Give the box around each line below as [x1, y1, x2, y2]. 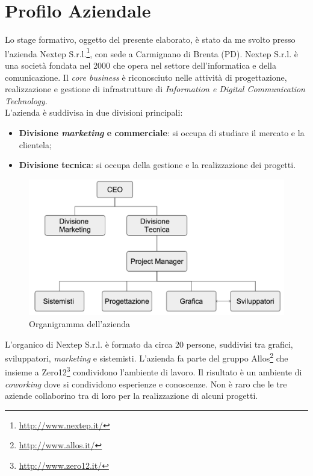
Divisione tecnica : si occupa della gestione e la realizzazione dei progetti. [19, 158, 296, 171]
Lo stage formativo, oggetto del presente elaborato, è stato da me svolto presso [5, 33, 296, 46]
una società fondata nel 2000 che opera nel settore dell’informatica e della [5, 58, 276, 71]
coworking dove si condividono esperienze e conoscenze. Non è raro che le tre [5, 377, 287, 390]
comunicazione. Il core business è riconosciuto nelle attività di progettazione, [5, 70, 287, 83]
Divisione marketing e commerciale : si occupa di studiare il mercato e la [19, 126, 305, 139]
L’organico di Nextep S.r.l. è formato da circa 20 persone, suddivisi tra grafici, [5, 337, 293, 350]
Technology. [5, 94, 48, 107]
